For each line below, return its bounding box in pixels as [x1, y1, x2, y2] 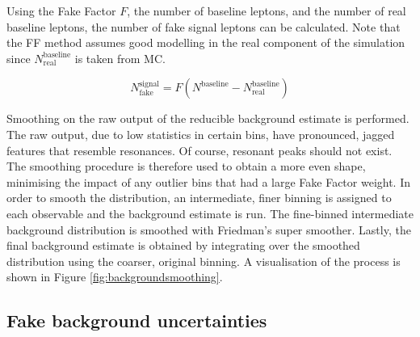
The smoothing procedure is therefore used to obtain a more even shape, [6, 158, 366, 175]
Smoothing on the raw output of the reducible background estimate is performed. [6, 110, 409, 127]
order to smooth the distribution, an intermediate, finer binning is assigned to [6, 189, 392, 206]
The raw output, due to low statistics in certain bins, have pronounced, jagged [6, 125, 395, 142]
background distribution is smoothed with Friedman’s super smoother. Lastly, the [6, 221, 411, 238]
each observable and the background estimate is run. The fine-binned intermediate [6, 204, 414, 221]
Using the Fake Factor [6, 2, 116, 19]
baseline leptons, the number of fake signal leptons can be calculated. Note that [6, 18, 401, 35]
